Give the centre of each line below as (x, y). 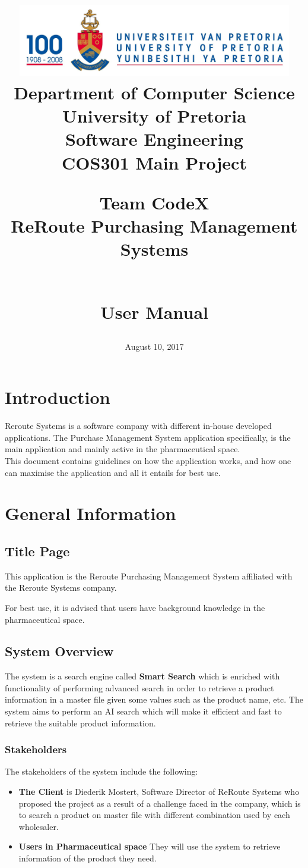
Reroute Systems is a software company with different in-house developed (138, 426)
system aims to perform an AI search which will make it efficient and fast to (143, 711)
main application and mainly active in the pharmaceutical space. (123, 449)
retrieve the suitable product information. (80, 723)
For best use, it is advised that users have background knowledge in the (135, 607)
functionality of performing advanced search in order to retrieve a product (139, 687)
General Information (91, 513)
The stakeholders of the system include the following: (101, 771)
